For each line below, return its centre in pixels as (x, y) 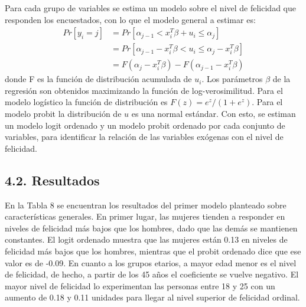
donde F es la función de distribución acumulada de (98, 79)
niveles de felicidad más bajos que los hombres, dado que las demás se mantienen (151, 228)
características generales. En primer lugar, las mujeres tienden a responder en (145, 216)
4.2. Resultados (52, 180)
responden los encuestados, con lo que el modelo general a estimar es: (130, 19)
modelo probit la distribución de (63, 114)
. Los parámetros (232, 79)
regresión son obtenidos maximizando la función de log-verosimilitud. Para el (144, 90)
